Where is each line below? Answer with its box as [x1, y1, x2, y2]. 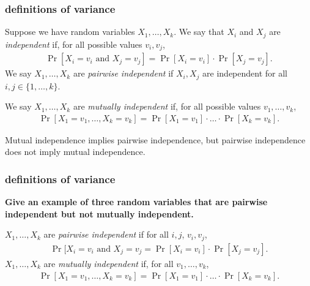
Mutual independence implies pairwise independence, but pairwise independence [5, 133, 306, 146]
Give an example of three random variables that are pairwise [5, 195, 268, 208]
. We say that [174, 25, 224, 38]
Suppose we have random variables [5, 25, 135, 38]
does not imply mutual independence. [5, 145, 146, 158]
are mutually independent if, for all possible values [73, 100, 261, 113]
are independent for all [202, 67, 288, 80]
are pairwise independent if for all [43, 228, 169, 241]
